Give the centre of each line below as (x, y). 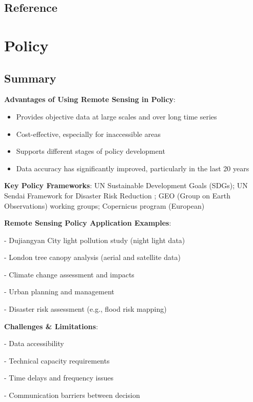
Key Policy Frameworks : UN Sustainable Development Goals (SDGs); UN (126, 185)
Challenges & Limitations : (51, 326)
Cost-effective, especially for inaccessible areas (88, 134)
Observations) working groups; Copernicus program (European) (104, 205)
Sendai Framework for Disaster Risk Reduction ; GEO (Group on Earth (117, 195)
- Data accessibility (34, 343)
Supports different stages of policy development (91, 151)
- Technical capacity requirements (57, 360)
